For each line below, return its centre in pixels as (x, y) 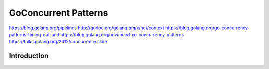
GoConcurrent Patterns (59, 13)
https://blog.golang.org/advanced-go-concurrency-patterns (122, 34)
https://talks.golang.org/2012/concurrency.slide (58, 42)
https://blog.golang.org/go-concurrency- (207, 28)
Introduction (29, 56)
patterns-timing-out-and (34, 34)
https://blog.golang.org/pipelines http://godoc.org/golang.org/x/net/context (87, 28)
